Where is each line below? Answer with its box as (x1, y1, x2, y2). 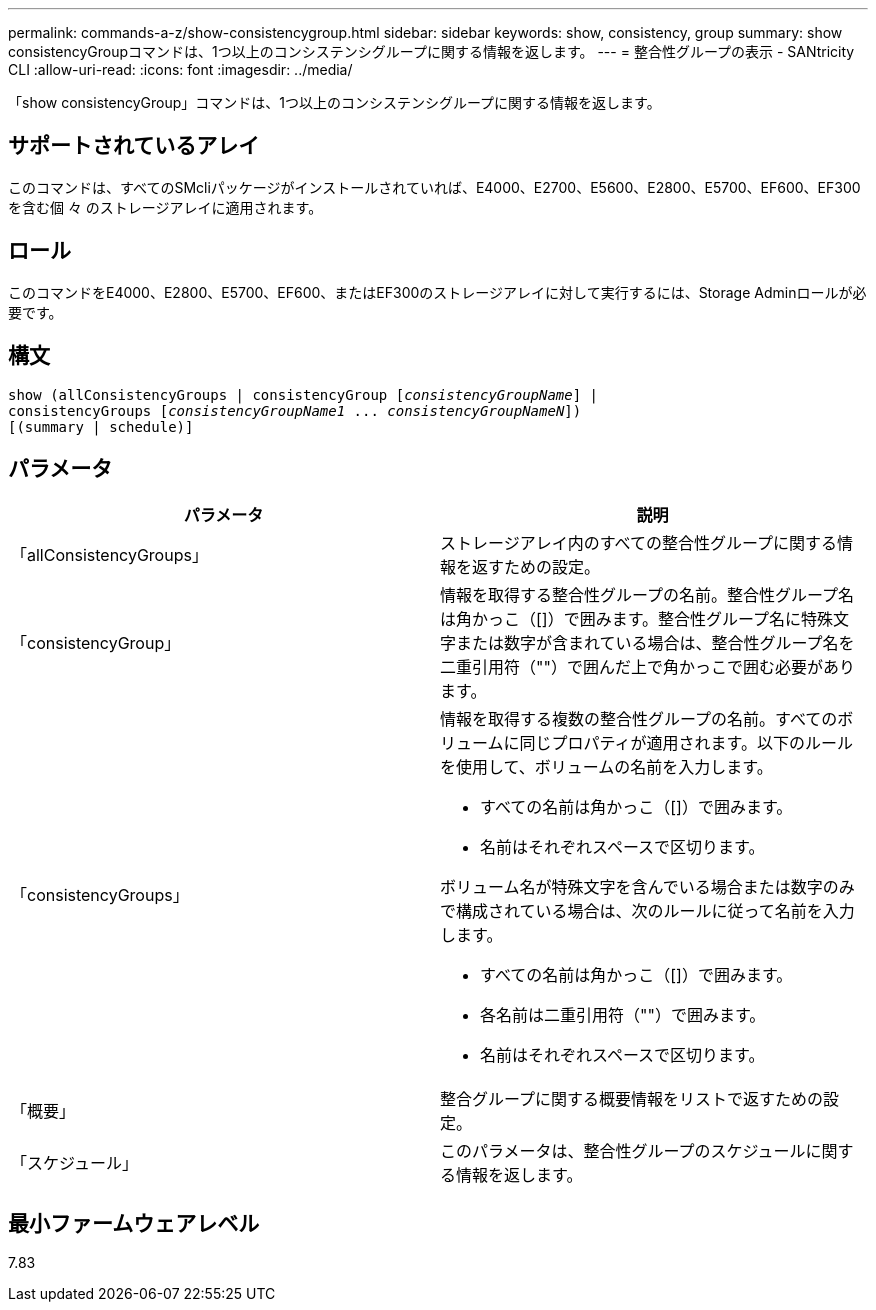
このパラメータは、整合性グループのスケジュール (440, 1141, 806, 1162)
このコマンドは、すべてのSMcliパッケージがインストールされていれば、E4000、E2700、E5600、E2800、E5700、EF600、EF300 (8, 178, 861, 196)
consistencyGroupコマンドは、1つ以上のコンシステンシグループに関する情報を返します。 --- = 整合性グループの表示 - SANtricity (8, 43, 855, 60)
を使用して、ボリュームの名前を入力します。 (440, 757, 773, 778)
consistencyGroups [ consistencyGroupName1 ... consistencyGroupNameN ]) (8, 402, 582, 419)
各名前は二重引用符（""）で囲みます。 (480, 1005, 766, 1026)
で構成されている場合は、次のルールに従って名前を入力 (440, 901, 855, 922)
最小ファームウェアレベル (8, 1210, 260, 1236)
